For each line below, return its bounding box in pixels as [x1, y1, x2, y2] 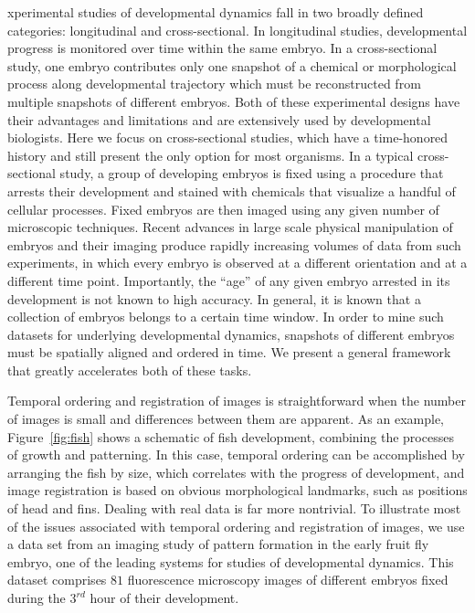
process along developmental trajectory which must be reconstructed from [7, 74, 421, 93]
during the [7, 588, 66, 607]
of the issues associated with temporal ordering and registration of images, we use [7, 516, 465, 535]
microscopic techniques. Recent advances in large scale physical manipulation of [7, 217, 453, 237]
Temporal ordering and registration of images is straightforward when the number [7, 391, 466, 410]
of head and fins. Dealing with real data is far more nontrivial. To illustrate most [7, 499, 461, 518]
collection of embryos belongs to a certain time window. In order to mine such [7, 307, 444, 326]
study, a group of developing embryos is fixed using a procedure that [59, 164, 444, 183]
